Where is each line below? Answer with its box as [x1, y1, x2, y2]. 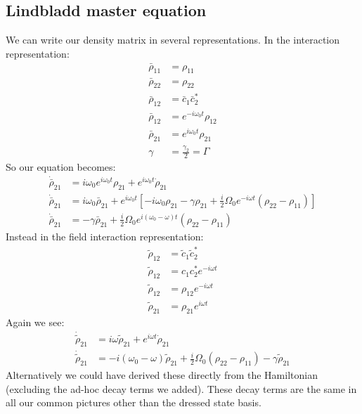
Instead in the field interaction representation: [6, 228, 204, 243]
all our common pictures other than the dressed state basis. [6, 395, 261, 410]
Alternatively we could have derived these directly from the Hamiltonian [6, 368, 318, 382]
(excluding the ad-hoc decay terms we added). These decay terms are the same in [6, 381, 357, 396]
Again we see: [6, 314, 65, 329]
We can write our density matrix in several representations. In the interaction [6, 32, 340, 47]
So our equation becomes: [6, 159, 116, 174]
